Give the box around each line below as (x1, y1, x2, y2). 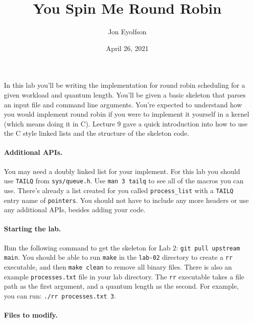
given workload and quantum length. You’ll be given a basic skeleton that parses (4, 89, 246, 99)
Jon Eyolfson (108, 26, 147, 37)
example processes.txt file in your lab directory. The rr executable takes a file (4, 271, 245, 281)
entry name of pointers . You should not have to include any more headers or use (4, 195, 249, 205)
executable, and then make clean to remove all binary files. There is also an (4, 261, 232, 272)
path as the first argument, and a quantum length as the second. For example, (4, 281, 239, 291)
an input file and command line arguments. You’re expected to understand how (4, 99, 242, 109)
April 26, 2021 (106, 43, 149, 53)
